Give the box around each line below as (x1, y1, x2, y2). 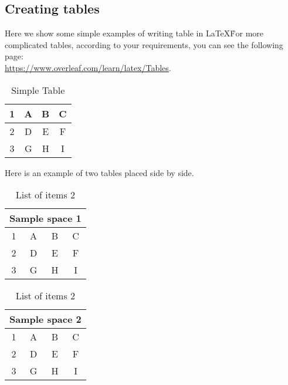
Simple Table (11, 83, 65, 97)
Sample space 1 (9, 211, 82, 225)
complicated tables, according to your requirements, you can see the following (5, 38, 283, 50)
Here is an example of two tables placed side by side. (5, 166, 194, 178)
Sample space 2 (9, 312, 82, 326)
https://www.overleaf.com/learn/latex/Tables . (5, 61, 171, 73)
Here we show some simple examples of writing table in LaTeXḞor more (5, 27, 263, 39)
